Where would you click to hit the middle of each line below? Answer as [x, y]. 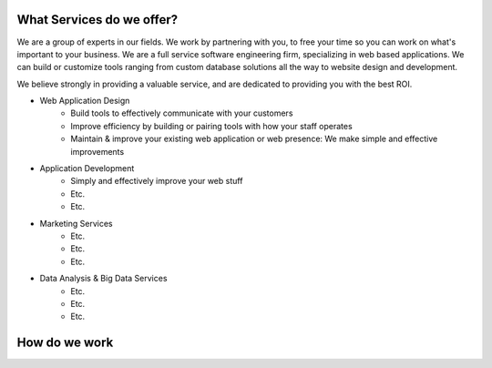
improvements [97, 151]
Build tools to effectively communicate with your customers [182, 113]
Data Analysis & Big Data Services [103, 279]
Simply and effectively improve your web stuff [157, 181]
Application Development [87, 169]
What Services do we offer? [97, 20]
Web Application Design [85, 101]
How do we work [65, 343]
